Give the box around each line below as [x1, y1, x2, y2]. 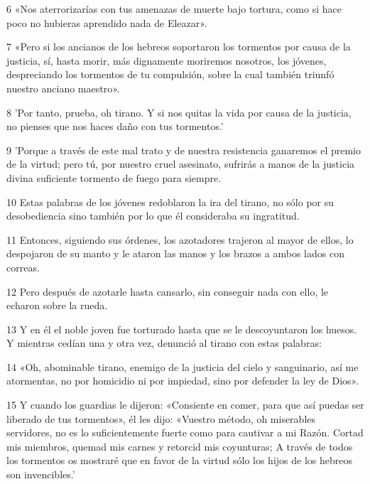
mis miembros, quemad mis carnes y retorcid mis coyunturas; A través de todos [6, 439, 353, 453]
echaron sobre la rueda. [6, 298, 108, 313]
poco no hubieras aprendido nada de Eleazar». [6, 15, 207, 30]
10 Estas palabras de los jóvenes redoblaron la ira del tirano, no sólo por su [6, 194, 334, 209]
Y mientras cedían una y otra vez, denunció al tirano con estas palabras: [6, 335, 322, 350]
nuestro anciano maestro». [6, 80, 120, 95]
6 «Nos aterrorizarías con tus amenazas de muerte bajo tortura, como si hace [6, 1, 342, 16]
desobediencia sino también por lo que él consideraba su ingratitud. [6, 208, 300, 223]
